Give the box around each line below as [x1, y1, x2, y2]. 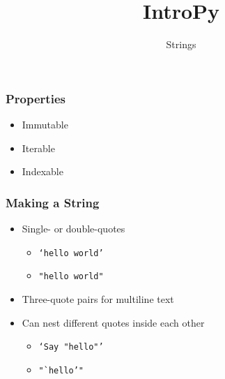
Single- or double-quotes [22, 221, 125, 236]
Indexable [22, 164, 63, 179]
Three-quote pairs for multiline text [22, 291, 174, 306]
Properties [6, 89, 65, 107]
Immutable [22, 117, 68, 132]
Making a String [6, 193, 100, 211]
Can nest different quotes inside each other [22, 315, 205, 329]
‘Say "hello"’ [38, 342, 104, 352]
